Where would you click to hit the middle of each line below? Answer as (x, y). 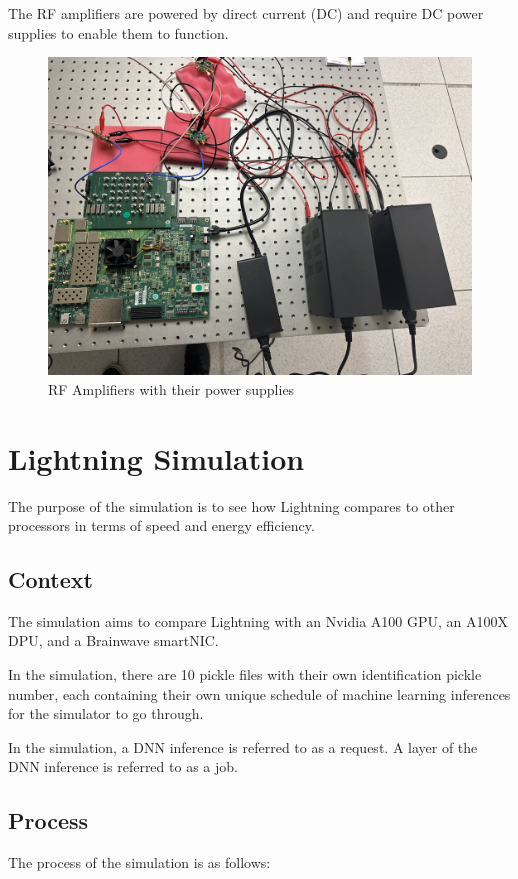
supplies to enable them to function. (118, 32)
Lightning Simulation (156, 457)
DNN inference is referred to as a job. (123, 766)
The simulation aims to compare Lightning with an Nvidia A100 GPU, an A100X (258, 620)
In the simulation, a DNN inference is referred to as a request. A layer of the (243, 746)
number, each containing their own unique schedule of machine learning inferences (259, 693)
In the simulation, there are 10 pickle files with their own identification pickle (245, 674)
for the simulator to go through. (106, 713)
